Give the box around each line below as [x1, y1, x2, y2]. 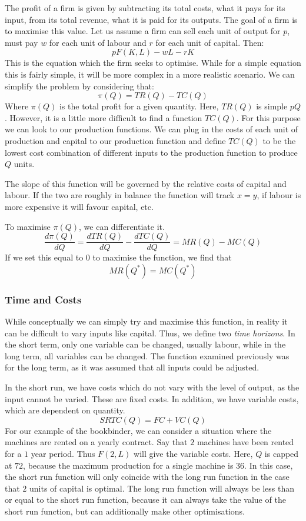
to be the [262, 134, 296, 146]
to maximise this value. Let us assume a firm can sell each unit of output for [5, 25, 281, 37]
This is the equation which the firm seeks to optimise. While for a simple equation [5, 56, 301, 69]
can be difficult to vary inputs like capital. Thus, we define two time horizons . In [5, 326, 295, 339]
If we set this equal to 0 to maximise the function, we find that [5, 251, 232, 263]
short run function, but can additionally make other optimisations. [5, 505, 245, 517]
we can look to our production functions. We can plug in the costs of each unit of [5, 123, 298, 135]
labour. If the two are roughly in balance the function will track [5, 189, 235, 201]
